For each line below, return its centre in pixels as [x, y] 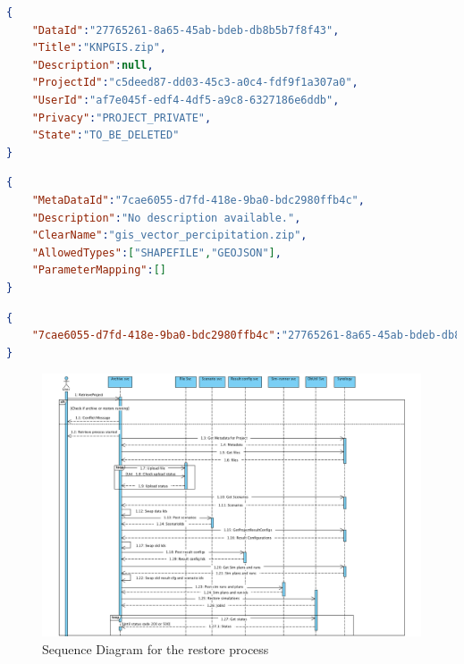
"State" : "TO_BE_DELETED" [105, 135]
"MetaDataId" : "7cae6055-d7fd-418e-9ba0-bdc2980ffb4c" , [198, 200]
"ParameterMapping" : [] [99, 270]
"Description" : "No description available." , [166, 218]
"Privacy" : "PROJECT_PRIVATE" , [122, 118]
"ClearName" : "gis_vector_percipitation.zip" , [169, 235]
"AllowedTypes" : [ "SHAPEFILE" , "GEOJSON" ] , [156, 252]
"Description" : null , [93, 65]
